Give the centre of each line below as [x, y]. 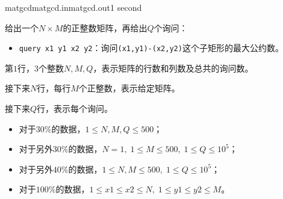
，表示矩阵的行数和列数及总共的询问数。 [173, 68]
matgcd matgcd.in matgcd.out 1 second [73, 7]
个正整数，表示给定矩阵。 [129, 88]
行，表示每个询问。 [75, 109]
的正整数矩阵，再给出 [105, 27]
